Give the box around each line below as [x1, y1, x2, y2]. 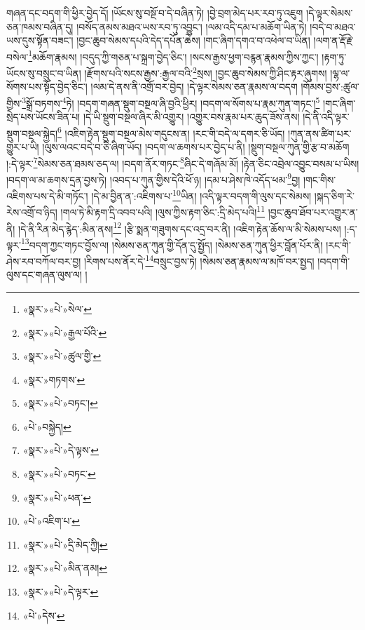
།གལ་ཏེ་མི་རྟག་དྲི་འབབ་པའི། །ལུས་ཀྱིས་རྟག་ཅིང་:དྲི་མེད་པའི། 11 [60, 203, 265, 219]
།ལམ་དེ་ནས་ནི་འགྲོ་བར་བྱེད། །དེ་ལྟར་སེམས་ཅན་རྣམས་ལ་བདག [90, 79, 298, 94]
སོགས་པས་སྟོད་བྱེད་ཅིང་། [6, 79, 88, 94]
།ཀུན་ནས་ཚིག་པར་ [288, 126, 352, 140]
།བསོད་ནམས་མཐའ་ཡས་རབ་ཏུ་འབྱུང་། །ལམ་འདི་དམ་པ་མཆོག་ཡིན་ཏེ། [76, 19, 307, 34]
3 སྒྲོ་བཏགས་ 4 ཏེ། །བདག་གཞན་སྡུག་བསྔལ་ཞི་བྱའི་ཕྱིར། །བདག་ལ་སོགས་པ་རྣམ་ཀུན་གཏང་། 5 [22, 93, 320, 110]
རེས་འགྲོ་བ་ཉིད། [6, 204, 57, 219]
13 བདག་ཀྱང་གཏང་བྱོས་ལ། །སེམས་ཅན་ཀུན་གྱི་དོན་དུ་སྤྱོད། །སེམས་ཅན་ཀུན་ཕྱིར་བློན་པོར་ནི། [21, 235, 323, 252]
